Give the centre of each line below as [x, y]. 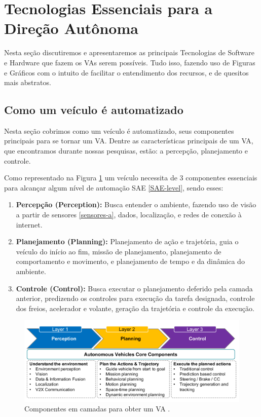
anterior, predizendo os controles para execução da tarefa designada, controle [135, 298]
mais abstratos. [28, 82]
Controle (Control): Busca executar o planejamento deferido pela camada [134, 288]
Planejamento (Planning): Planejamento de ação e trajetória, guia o [127, 241]
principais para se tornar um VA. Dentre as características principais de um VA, [129, 141]
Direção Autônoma [71, 28]
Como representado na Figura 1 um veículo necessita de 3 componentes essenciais [131, 178]
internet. [29, 224]
